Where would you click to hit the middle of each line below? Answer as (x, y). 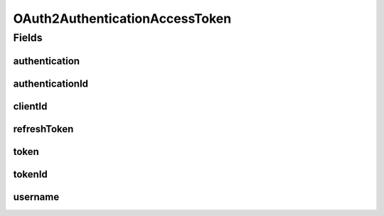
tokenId (30, 174)
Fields (28, 38)
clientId (30, 106)
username (36, 196)
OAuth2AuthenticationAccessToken (122, 18)
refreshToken (43, 129)
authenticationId (51, 83)
